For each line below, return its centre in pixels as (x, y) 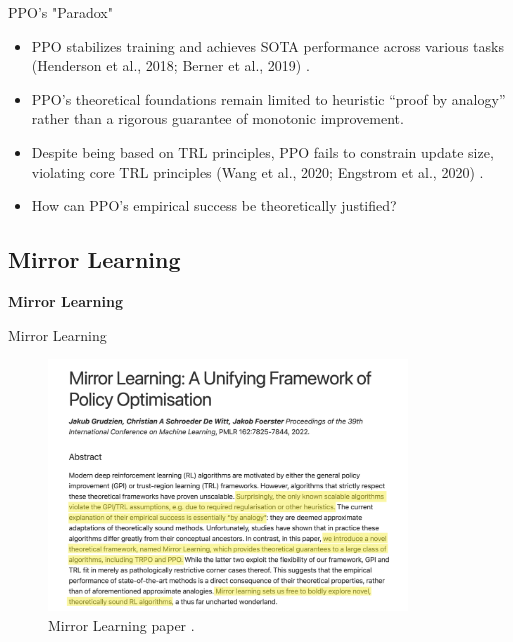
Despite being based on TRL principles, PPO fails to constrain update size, (262, 151)
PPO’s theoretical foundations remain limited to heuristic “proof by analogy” (268, 98)
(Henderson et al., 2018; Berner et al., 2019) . (170, 65)
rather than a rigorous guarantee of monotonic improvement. (217, 118)
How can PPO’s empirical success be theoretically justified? (214, 205)
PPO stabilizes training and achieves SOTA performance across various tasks (267, 45)
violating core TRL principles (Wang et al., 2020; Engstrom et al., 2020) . (257, 171)
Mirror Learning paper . (121, 625)
